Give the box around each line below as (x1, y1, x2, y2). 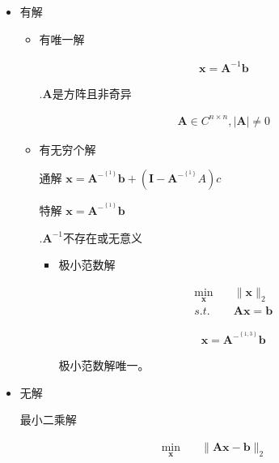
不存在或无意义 (62, 229, 142, 246)
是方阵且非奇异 (52, 84, 132, 101)
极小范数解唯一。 (58, 357, 150, 374)
